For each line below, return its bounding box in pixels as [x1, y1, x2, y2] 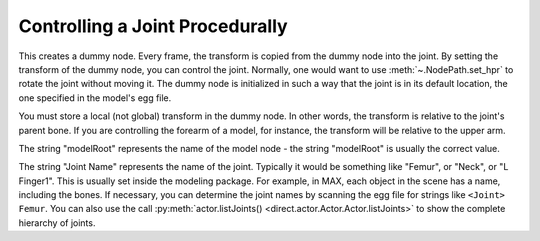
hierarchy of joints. [18, 216, 96, 229]
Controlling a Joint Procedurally [18, 15, 289, 37]
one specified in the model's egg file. [18, 91, 172, 104]
